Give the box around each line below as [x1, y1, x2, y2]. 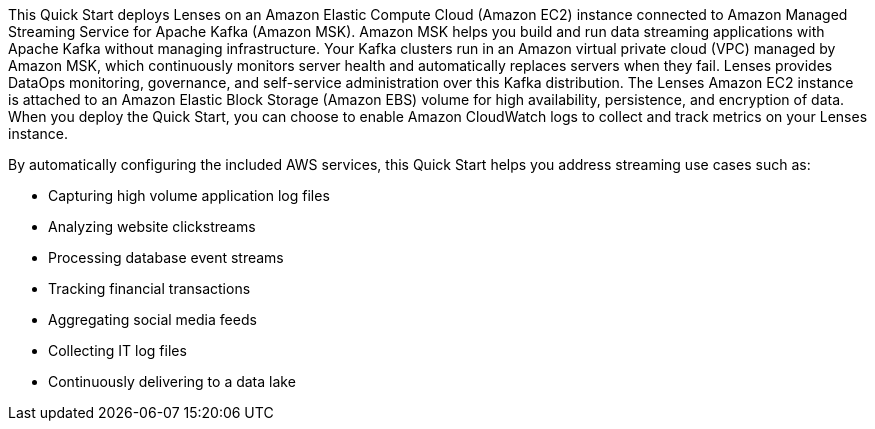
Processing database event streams [48, 249, 284, 266]
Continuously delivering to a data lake [48, 373, 296, 390]
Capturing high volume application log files [48, 187, 330, 204]
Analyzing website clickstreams [48, 218, 256, 235]
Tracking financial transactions [48, 280, 251, 297]
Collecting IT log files [48, 342, 187, 359]
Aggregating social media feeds [48, 311, 257, 328]
